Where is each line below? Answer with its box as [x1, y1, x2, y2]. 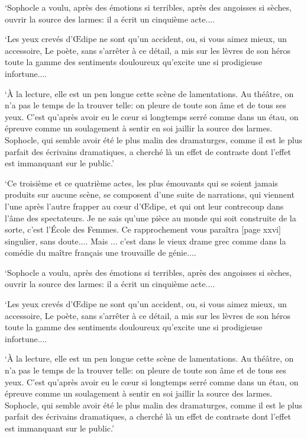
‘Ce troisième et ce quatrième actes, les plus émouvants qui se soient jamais [5, 176, 278, 189]
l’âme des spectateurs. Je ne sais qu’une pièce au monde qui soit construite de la [5, 211, 296, 224]
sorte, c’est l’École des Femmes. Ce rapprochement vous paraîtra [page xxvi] [5, 223, 281, 236]
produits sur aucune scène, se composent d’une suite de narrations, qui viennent [5, 188, 295, 201]
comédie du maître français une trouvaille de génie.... [5, 246, 196, 259]
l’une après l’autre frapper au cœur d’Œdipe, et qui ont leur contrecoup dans [5, 199, 284, 212]
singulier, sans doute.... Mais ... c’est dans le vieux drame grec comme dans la [5, 234, 286, 247]
